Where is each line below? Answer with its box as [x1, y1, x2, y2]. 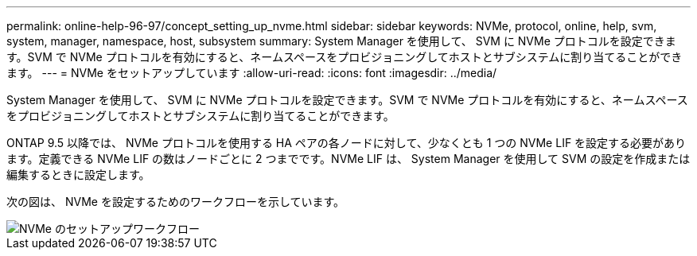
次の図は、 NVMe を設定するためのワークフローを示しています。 [6, 195, 345, 208]
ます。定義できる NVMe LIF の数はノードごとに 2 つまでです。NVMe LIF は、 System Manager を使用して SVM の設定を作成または [6, 152, 691, 165]
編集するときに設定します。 [6, 168, 150, 181]
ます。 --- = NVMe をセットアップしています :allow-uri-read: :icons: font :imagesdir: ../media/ [6, 66, 497, 80]
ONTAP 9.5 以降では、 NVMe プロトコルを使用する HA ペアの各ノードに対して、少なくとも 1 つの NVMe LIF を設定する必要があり [6, 136, 687, 149]
